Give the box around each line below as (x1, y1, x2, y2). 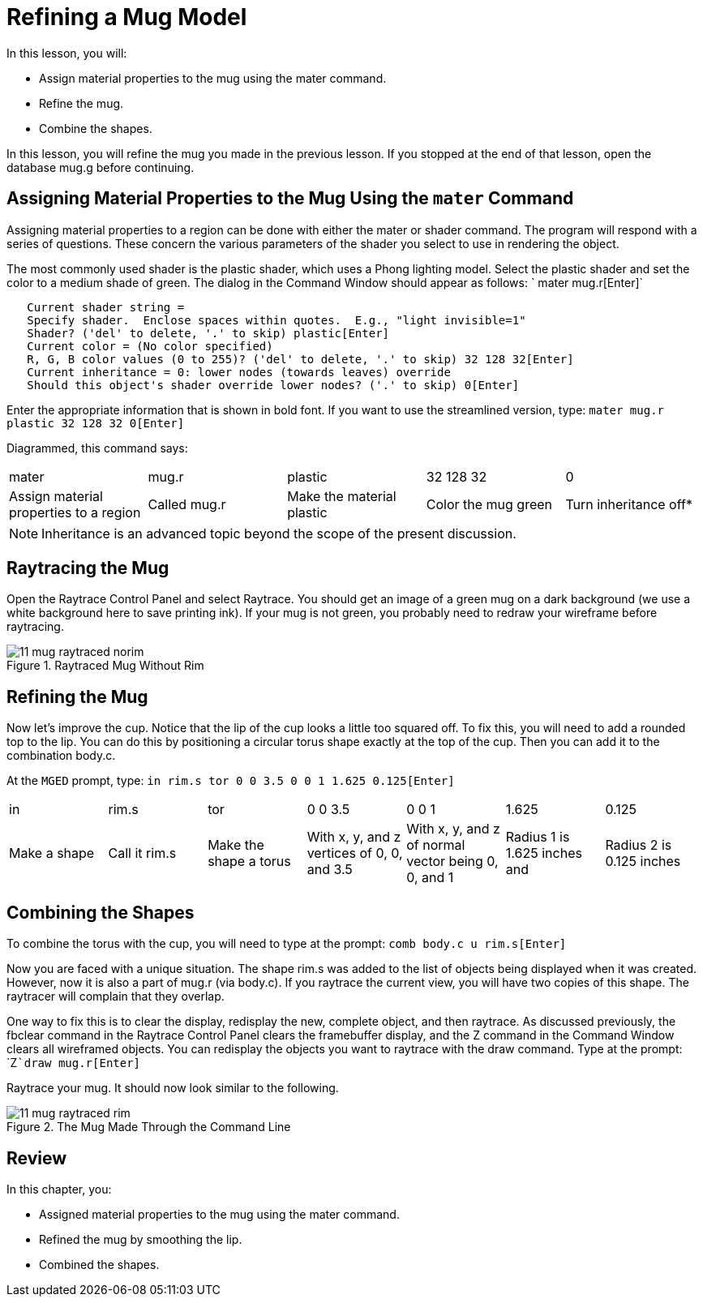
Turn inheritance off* (565, 495, 692, 512)
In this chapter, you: (6, 1181, 112, 1196)
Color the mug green (426, 495, 553, 512)
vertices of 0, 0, (306, 845, 403, 862)
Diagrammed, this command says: (6, 440, 188, 455)
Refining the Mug (6, 686, 148, 707)
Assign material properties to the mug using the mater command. (39, 71, 387, 85)
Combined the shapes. (39, 1257, 160, 1271)
